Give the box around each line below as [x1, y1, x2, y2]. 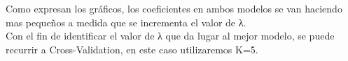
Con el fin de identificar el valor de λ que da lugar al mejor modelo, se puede [6, 28, 335, 43]
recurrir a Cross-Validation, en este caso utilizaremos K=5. [6, 42, 258, 56]
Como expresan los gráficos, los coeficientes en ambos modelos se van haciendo [6, 1, 342, 15]
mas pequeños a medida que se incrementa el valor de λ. [6, 15, 246, 29]
